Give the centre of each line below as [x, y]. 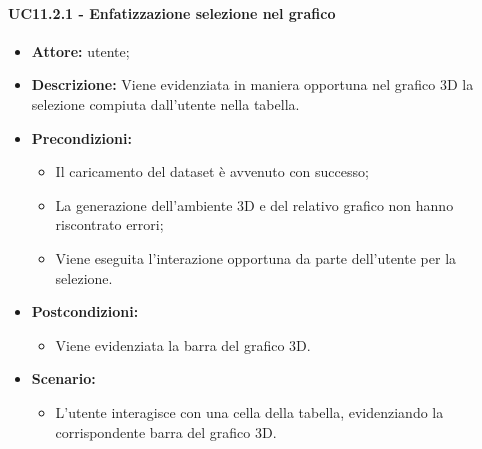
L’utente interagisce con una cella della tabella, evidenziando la [249, 411]
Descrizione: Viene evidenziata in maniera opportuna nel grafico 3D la [252, 84]
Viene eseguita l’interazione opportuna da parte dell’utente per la [256, 257]
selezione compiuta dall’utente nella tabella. [165, 103]
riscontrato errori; [109, 224]
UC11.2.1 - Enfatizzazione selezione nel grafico [172, 12]
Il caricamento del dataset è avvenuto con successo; [212, 171]
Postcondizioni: [85, 311]
